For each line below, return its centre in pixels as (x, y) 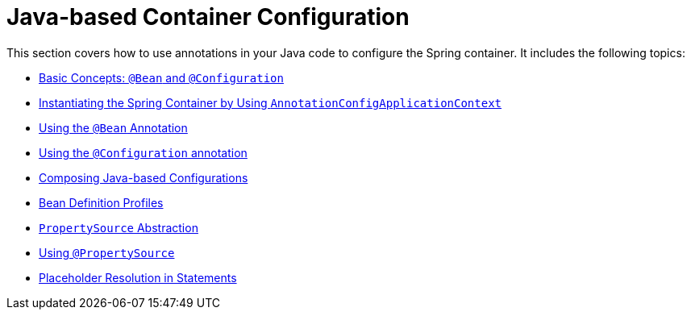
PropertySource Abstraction (119, 227)
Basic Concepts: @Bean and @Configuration (161, 77)
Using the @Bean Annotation (113, 127)
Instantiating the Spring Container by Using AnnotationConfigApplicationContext (271, 102)
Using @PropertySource (107, 252)
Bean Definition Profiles (101, 202)
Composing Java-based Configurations (144, 177)
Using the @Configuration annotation (143, 152)
